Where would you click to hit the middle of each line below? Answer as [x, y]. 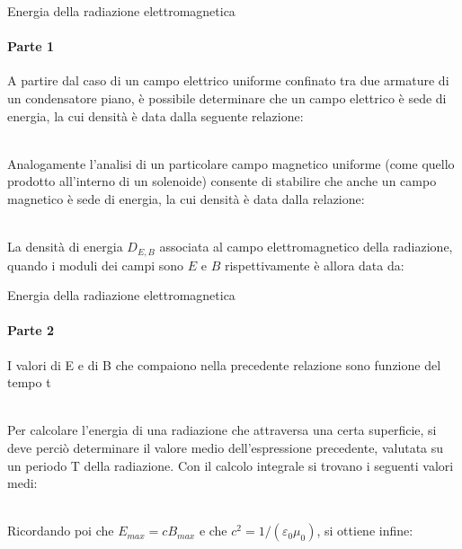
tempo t [29, 382]
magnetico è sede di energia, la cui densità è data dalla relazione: [186, 198]
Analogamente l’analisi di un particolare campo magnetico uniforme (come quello [231, 163]
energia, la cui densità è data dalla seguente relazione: [155, 115]
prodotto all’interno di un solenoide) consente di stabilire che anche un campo [222, 181]
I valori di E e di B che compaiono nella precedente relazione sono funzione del [224, 364]
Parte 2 [31, 330]
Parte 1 [31, 46]
